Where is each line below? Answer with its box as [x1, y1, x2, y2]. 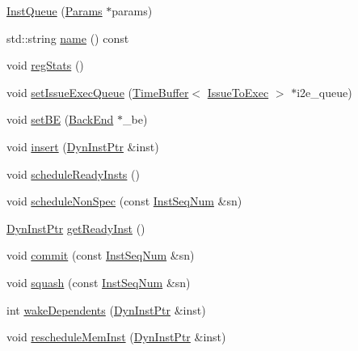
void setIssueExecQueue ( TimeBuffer [6, 83, 189, 100]
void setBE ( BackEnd [6, 111, 114, 128]
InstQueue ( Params [6, 2, 103, 19]
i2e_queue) [297, 83, 352, 100]
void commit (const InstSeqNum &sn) [6, 247, 195, 264]
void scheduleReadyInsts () [6, 165, 140, 182]
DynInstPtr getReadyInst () [6, 219, 145, 236]
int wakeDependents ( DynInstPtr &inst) [6, 301, 206, 318]
